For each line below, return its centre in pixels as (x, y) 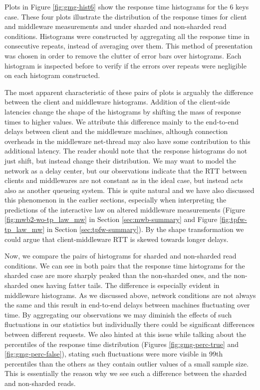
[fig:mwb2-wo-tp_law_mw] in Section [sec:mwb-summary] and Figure (111, 219)
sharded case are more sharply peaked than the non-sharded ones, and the (118, 275)
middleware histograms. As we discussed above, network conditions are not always (130, 295)
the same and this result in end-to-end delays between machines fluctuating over (127, 305)
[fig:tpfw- (233, 219)
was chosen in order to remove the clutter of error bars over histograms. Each (123, 55)
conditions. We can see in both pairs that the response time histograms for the (125, 265)
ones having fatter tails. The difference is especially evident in (125, 285)
